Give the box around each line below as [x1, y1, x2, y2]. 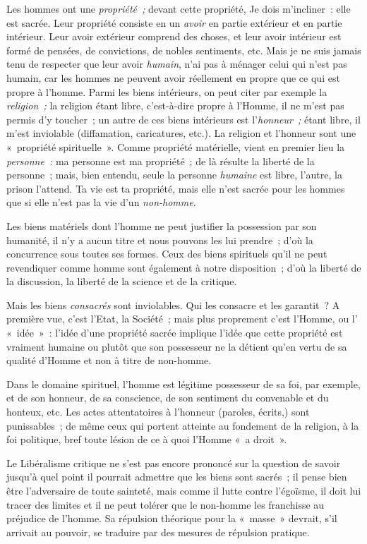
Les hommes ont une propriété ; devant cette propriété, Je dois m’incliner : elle [6, 1, 351, 16]
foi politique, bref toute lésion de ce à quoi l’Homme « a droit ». [6, 432, 287, 447]
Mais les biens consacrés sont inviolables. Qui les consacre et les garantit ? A [6, 297, 340, 312]
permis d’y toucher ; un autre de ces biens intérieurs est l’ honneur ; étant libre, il [6, 111, 361, 126]
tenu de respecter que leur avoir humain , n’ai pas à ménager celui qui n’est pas [6, 56, 347, 71]
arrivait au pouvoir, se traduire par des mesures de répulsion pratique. [6, 524, 310, 539]
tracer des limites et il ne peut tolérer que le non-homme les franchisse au [6, 497, 325, 512]
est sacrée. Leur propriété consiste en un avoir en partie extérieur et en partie [6, 15, 342, 30]
